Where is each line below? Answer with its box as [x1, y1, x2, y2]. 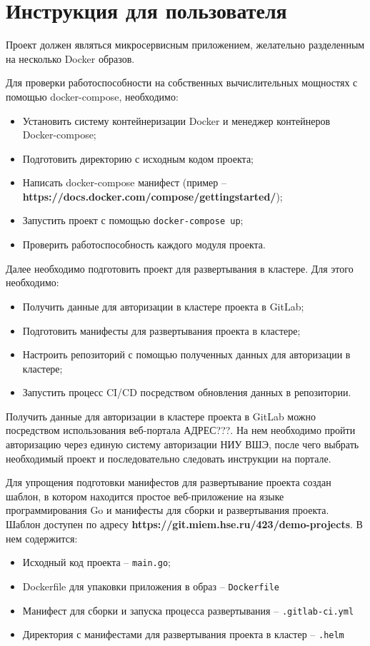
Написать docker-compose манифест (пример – [22, 175, 226, 190]
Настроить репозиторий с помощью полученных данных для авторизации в [22, 347, 351, 362]
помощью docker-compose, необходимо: [6, 89, 179, 104]
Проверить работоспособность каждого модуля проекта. [22, 237, 266, 252]
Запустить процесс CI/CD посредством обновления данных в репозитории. [22, 385, 351, 400]
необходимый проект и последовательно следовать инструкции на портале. [6, 450, 331, 465]
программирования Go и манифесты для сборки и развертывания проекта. [6, 503, 329, 518]
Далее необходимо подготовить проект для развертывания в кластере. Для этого [6, 261, 354, 276]
